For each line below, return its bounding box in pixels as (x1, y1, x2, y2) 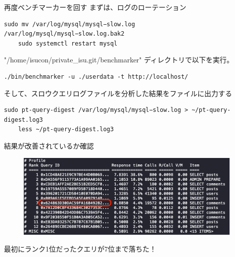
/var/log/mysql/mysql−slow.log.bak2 (4, 30, 125, 38)
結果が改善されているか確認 (4, 140, 94, 151)
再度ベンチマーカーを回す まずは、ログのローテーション (4, 2, 187, 12)
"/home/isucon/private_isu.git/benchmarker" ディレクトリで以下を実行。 (4, 54, 234, 65)
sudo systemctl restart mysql (18, 40, 118, 47)
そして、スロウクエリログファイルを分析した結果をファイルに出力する (4, 88, 232, 98)
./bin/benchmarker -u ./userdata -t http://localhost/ (4, 73, 188, 80)
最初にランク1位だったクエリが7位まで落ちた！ (4, 243, 156, 254)
